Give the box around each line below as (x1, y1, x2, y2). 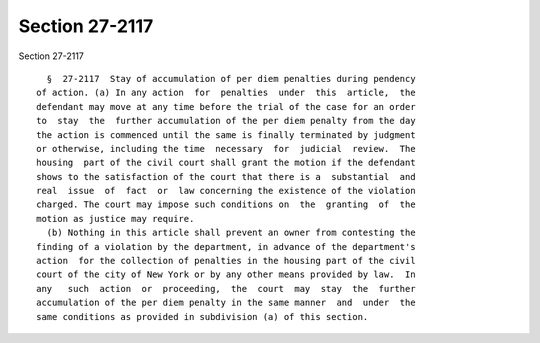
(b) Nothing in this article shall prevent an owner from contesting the (46, 227, 416, 239)
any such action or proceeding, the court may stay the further (36, 283, 416, 294)
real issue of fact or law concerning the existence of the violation (36, 185, 416, 197)
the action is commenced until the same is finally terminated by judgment (36, 129, 416, 140)
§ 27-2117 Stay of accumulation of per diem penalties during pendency (46, 73, 416, 84)
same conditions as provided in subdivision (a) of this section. (36, 311, 369, 322)
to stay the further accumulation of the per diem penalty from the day (36, 115, 416, 127)
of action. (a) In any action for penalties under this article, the (36, 87, 416, 99)
